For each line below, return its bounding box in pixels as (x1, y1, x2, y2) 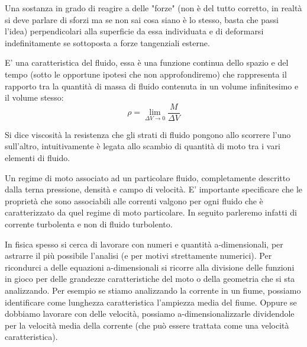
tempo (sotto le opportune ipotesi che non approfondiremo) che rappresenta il (5, 68, 287, 80)
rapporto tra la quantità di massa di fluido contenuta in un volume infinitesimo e (5, 79, 299, 92)
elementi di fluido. (5, 152, 70, 163)
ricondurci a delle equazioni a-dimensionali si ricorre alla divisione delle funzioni (5, 261, 295, 273)
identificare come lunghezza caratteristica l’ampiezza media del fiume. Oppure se (5, 295, 297, 308)
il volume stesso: (5, 91, 64, 104)
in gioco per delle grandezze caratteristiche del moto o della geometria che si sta (5, 272, 295, 285)
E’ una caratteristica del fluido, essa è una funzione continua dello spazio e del (5, 56, 289, 69)
